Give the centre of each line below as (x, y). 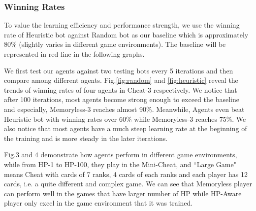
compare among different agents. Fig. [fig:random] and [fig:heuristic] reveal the (121, 80)
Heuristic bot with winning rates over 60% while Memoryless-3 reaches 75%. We (125, 119)
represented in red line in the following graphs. (74, 54)
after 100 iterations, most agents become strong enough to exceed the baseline (122, 99)
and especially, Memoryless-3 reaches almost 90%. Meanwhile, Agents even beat (124, 109)
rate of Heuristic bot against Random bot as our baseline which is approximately (126, 34)
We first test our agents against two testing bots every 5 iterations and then (119, 70)
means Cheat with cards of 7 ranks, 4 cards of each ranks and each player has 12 (126, 174)
